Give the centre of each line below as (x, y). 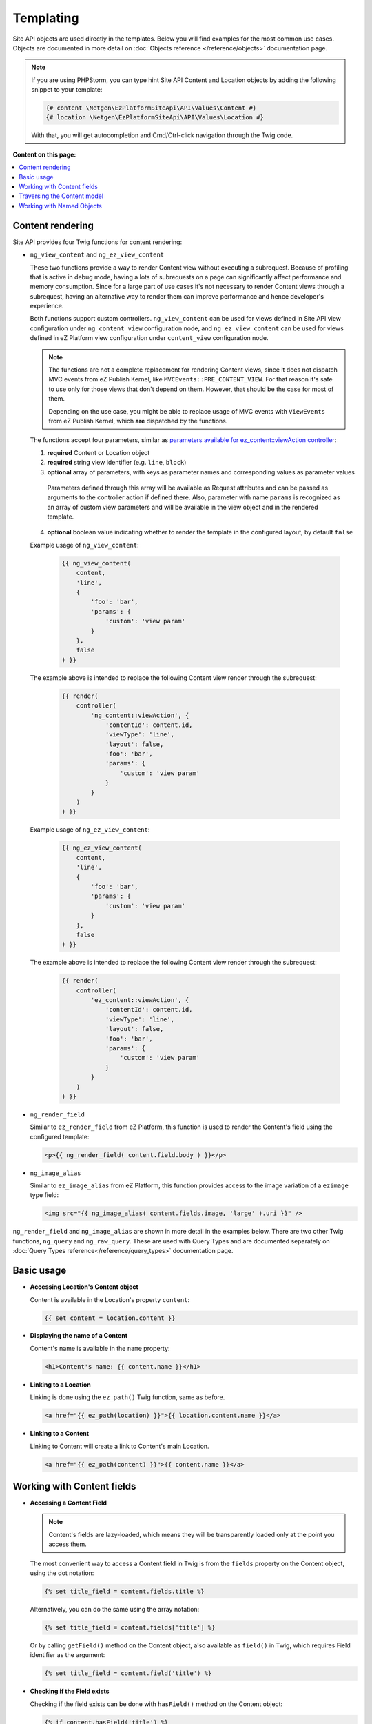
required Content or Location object (99, 452)
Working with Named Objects (61, 206)
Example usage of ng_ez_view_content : (90, 830)
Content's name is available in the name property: (100, 1348)
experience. (47, 306)
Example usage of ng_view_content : (84, 545)
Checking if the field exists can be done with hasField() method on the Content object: (156, 1704)
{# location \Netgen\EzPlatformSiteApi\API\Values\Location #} (155, 118)
